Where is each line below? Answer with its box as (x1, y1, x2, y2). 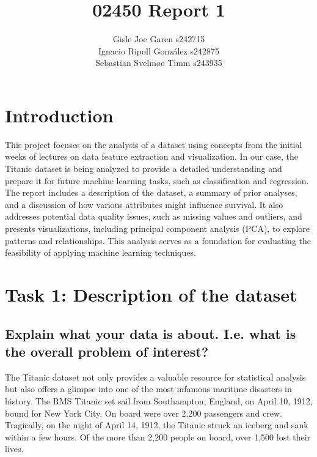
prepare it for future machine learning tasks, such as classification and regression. (5, 174, 309, 187)
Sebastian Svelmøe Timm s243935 (95, 56, 222, 69)
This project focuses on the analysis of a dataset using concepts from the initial (5, 138, 302, 150)
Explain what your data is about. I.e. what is (5, 324, 296, 343)
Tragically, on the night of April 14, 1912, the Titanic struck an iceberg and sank (5, 418, 308, 431)
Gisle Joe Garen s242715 (112, 32, 205, 45)
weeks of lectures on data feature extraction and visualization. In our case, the (5, 150, 298, 163)
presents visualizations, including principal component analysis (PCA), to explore (5, 222, 310, 234)
